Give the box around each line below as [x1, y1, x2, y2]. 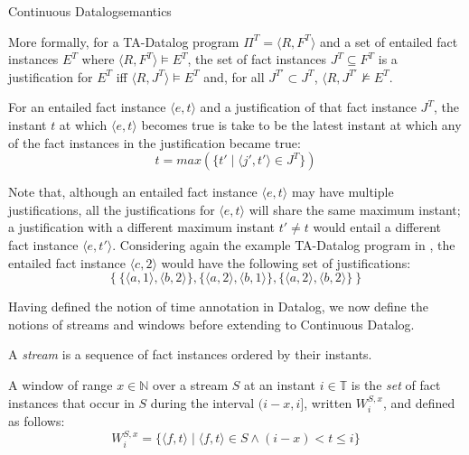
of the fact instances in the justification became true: [8, 133, 301, 152]
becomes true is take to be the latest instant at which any [141, 115, 462, 134]
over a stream [153, 375, 229, 394]
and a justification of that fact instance [200, 97, 417, 116]
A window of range [8, 375, 113, 394]
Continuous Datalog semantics [8, 2, 172, 20]
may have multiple [291, 182, 394, 201]
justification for [8, 67, 93, 86]
